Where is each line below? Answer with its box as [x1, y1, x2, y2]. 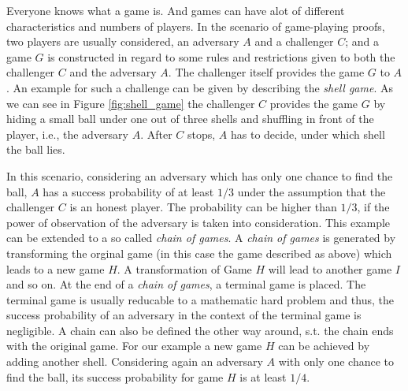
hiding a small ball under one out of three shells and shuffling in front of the [6, 110, 374, 127]
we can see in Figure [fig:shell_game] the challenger [6, 95, 255, 111]
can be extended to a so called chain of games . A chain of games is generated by [6, 229, 396, 246]
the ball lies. [6, 141, 65, 158]
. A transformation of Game [117, 260, 252, 277]
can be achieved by [278, 337, 370, 354]
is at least [239, 368, 287, 385]
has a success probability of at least [43, 183, 214, 199]
